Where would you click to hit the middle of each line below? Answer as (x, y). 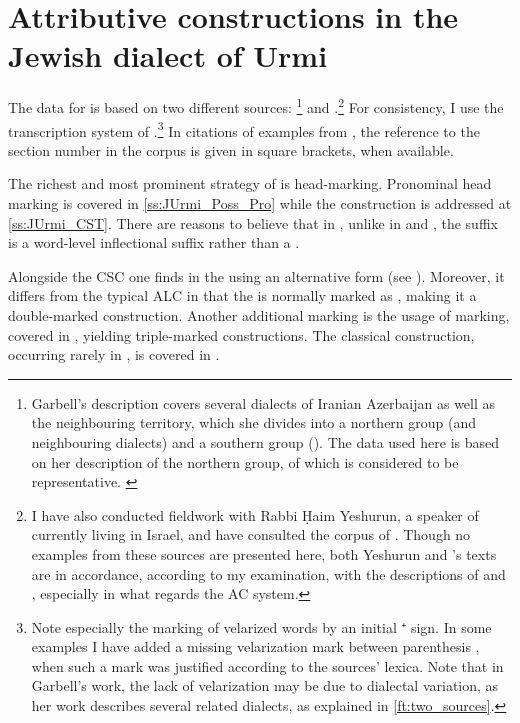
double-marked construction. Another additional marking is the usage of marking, (259, 314)
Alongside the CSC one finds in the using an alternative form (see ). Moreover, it (256, 275)
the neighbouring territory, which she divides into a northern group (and (254, 422)
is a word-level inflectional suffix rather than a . (154, 242)
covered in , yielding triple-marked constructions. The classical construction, (241, 334)
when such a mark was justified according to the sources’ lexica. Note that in (267, 665)
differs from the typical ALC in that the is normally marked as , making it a (242, 295)
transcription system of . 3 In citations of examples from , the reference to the (244, 129)
